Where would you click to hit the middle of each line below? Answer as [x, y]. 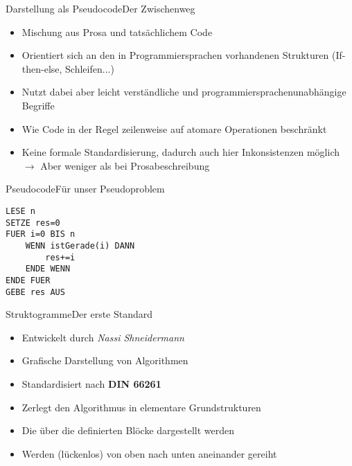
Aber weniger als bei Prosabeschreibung [125, 165]
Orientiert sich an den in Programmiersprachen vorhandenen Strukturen [175, 55]
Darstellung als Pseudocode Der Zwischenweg [100, 8]
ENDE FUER [28, 280]
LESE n [20, 211]
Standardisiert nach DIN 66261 [91, 383]
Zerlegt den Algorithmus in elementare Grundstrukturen [141, 407]
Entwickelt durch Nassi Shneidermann [103, 337]
